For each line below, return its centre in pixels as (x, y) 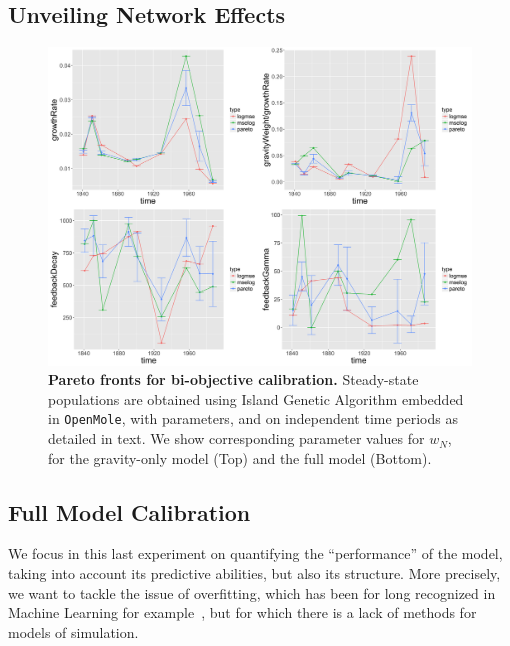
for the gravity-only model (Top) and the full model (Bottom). (240, 457)
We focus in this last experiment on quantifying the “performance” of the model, (255, 553)
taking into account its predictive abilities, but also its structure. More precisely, (254, 573)
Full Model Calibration (129, 511)
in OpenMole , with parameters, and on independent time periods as (253, 418)
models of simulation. (73, 631)
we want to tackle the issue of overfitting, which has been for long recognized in (252, 592)
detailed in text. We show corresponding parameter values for (236, 438)
